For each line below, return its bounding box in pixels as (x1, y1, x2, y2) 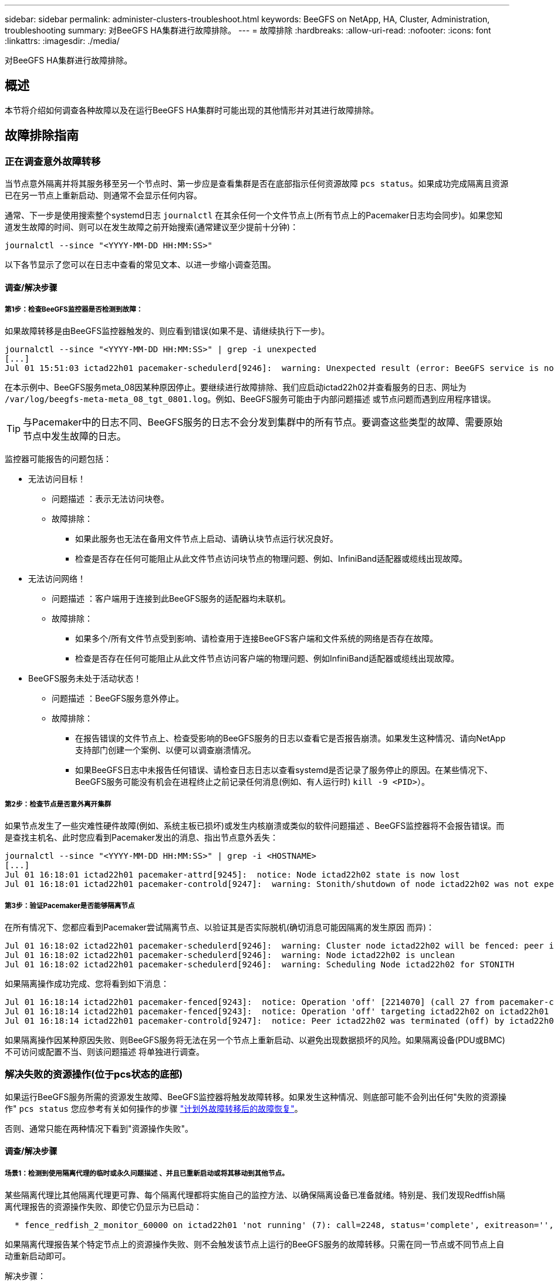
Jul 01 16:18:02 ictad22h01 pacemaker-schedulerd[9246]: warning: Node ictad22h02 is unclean (5, 950, 455, 960)
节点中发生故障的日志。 (23, 430, 127, 443)
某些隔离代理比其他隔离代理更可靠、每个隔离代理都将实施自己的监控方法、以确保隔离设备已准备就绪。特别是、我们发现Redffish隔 (5, 1190, 505, 1200)
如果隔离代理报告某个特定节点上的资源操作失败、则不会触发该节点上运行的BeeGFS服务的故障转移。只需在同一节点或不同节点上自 (5, 1239, 505, 1250)
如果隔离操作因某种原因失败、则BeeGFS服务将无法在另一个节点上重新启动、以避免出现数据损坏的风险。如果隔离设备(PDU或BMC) (5, 1035, 505, 1045)
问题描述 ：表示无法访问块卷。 (52, 494, 169, 504)
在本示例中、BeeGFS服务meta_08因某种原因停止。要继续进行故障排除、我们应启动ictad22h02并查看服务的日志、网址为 (5, 382, 467, 393)
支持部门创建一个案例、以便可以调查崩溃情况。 (75, 745, 256, 755)
